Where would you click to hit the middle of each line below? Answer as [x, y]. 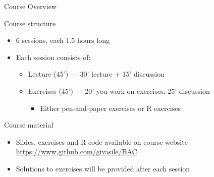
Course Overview [30, 6]
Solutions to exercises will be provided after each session [103, 168]
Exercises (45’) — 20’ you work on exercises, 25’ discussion [119, 91]
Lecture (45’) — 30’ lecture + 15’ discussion [96, 74]
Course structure [30, 23]
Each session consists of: [53, 57]
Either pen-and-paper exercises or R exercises [110, 108]
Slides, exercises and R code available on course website [102, 141]
